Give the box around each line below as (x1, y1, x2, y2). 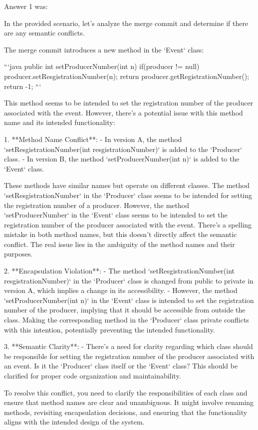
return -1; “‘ (4, 80, 41, 91)
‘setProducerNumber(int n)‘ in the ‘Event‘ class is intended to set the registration (4, 294, 254, 305)
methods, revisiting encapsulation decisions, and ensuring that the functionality (4, 406, 248, 417)
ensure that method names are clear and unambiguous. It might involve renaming (4, 397, 254, 407)
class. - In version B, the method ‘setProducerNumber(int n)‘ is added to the (4, 153, 240, 164)
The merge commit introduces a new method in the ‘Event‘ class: (4, 44, 204, 54)
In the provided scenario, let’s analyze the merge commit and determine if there (4, 17, 249, 28)
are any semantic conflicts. (4, 27, 85, 38)
